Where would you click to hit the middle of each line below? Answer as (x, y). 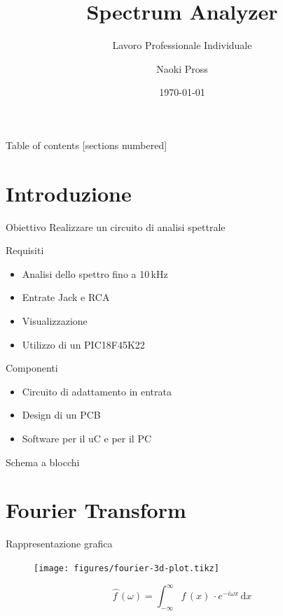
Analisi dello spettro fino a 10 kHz (95, 273)
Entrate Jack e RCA (66, 297)
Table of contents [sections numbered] (87, 145)
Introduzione (69, 193)
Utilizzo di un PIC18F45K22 (83, 344)
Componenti (32, 368)
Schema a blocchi (43, 462)
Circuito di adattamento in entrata (97, 391)
